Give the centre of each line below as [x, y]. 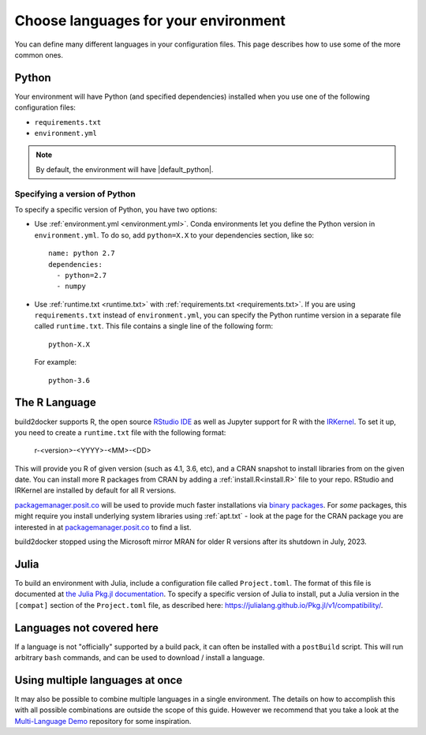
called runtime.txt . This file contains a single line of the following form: [154, 326]
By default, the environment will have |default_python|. [125, 169]
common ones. [39, 54]
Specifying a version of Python [75, 193]
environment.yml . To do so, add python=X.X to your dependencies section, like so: [174, 235]
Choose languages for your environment [150, 21]
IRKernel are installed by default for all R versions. [95, 490]
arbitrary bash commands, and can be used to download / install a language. [140, 658]
